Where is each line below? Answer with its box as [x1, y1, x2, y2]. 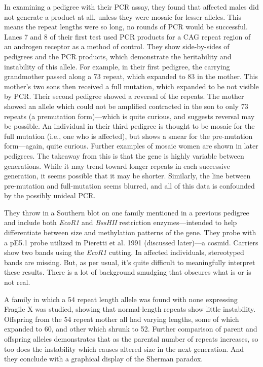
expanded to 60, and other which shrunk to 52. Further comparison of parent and [4, 323, 257, 334]
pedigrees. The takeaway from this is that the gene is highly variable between [4, 150, 244, 161]
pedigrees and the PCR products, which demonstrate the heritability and [4, 51, 232, 61]
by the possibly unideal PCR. [4, 190, 96, 201]
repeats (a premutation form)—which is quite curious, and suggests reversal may [4, 111, 255, 121]
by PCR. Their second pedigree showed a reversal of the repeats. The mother [4, 91, 244, 101]
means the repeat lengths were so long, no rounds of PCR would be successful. [4, 21, 248, 32]
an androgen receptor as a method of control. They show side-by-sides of [4, 41, 230, 52]
